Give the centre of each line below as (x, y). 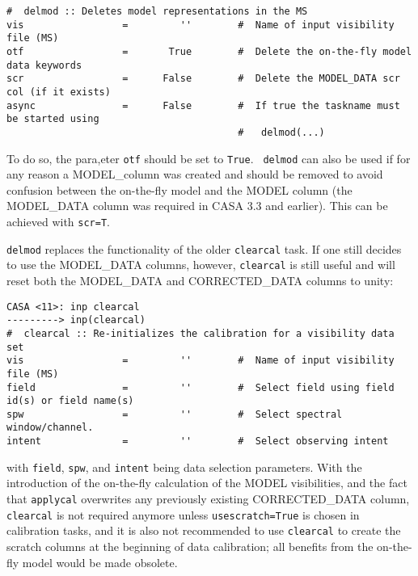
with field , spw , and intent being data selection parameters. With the (184, 467)
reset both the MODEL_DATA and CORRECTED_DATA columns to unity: (200, 280)
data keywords (44, 65)
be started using (53, 119)
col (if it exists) (59, 92)
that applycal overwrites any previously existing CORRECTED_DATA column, (208, 499)
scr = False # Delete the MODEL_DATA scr (203, 79)
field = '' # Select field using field (201, 387)
